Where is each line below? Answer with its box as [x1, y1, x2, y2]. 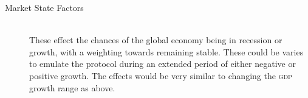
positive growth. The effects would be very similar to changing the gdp [29, 69, 292, 82]
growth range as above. [29, 81, 115, 94]
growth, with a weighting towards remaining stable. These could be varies [29, 45, 304, 58]
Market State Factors [5, 1, 84, 13]
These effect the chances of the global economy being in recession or [29, 33, 282, 46]
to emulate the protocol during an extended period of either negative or [29, 57, 296, 70]
